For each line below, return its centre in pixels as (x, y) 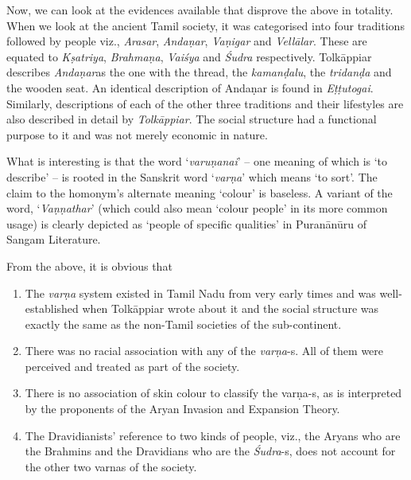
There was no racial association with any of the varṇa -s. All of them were (204, 351)
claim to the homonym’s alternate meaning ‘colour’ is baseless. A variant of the (200, 192)
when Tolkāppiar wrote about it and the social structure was (231, 308)
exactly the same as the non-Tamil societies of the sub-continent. (183, 324)
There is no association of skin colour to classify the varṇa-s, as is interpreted (213, 393)
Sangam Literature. (54, 239)
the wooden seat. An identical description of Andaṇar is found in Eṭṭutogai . (190, 87)
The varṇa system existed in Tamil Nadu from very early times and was (200, 293)
